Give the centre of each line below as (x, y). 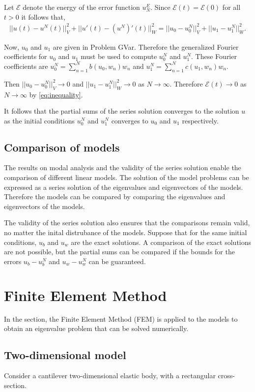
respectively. (200, 120)
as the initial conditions (40, 120)
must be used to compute (119, 56)
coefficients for (26, 56)
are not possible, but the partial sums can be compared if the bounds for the (119, 252)
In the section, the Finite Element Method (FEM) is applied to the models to (121, 318)
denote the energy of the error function (81, 7)
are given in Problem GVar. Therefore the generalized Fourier (146, 46)
